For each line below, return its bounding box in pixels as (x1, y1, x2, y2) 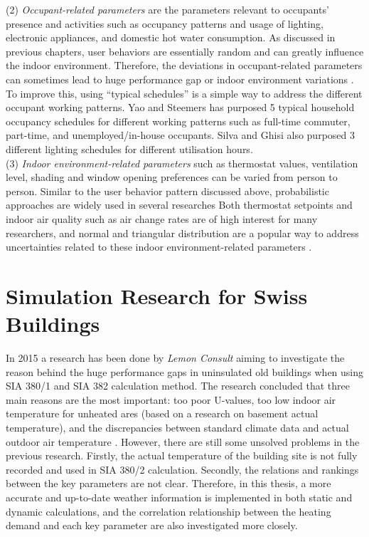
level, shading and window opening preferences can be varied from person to (6, 170, 338, 184)
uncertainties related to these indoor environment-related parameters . (6, 239, 312, 254)
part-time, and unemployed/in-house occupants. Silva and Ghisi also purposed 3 (6, 127, 355, 142)
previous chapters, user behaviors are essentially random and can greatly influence (6, 43, 364, 58)
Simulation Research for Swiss (6, 281, 308, 310)
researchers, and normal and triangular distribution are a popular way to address (6, 225, 359, 240)
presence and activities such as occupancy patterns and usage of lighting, (6, 16, 323, 31)
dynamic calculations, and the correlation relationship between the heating (6, 504, 331, 518)
